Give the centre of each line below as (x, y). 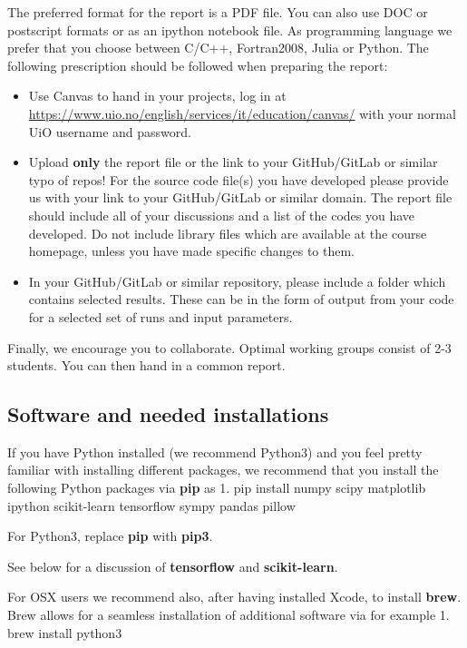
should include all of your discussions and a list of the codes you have (222, 215)
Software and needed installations (168, 414)
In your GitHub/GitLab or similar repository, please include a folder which (237, 281)
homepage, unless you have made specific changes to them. (191, 251)
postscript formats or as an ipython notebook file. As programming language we (230, 29)
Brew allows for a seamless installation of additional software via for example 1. (229, 615)
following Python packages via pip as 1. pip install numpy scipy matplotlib (217, 488)
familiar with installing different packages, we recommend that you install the (223, 470)
